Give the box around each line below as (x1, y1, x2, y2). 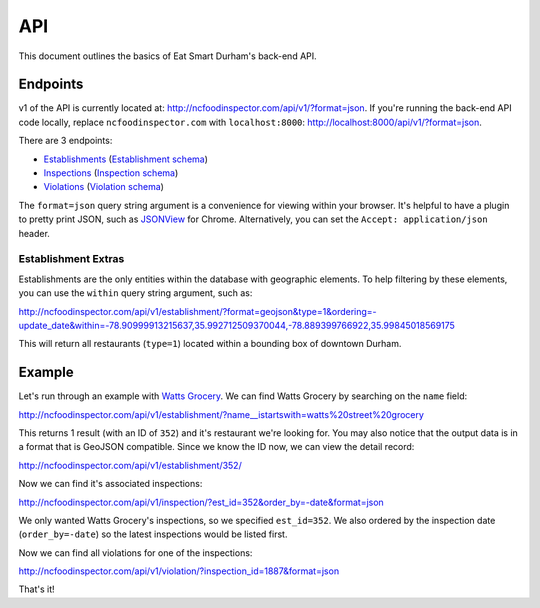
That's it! (18, 583, 55, 595)
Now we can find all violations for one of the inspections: (18, 546, 253, 559)
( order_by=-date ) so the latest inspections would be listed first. (18, 528, 288, 540)
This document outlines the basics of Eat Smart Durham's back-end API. (18, 50, 317, 62)
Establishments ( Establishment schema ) (43, 153, 209, 165)
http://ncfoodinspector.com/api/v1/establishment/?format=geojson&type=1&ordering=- (18, 305, 377, 317)
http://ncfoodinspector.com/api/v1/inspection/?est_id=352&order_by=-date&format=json (18, 496, 384, 508)
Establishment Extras (18, 252, 125, 266)
